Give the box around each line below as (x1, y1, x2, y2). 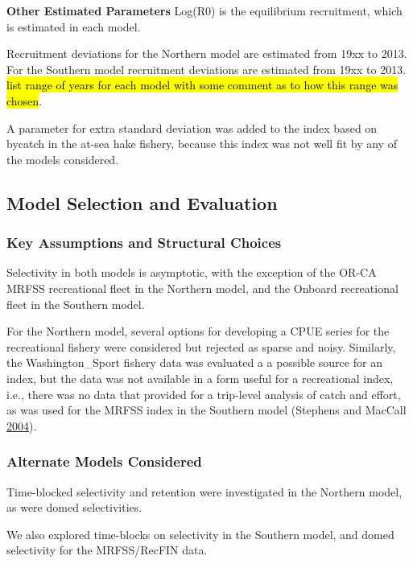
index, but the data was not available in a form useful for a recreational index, (6, 369, 394, 386)
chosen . (6, 92, 43, 109)
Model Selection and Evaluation (6, 190, 278, 215)
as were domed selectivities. (6, 499, 142, 516)
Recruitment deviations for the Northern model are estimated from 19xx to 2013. (6, 45, 407, 62)
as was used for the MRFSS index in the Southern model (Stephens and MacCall (6, 401, 407, 418)
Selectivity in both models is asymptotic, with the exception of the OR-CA (6, 264, 377, 281)
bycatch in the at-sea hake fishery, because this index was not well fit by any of (6, 135, 397, 152)
